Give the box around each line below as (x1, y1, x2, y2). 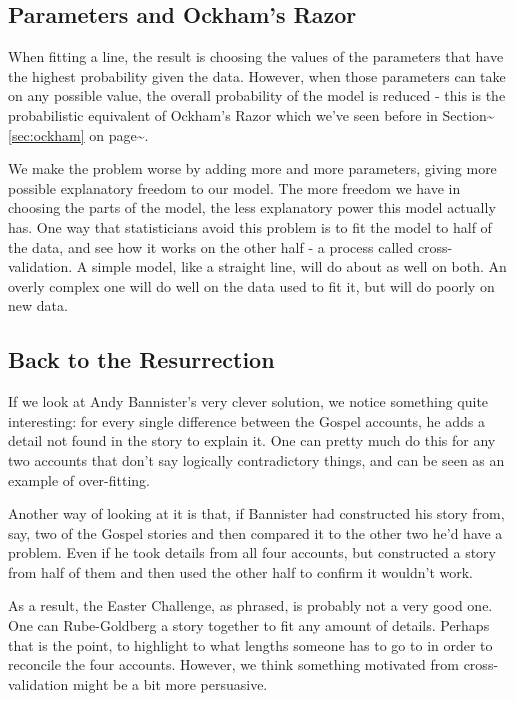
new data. (8, 295, 68, 316)
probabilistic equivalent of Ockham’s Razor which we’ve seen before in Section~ (8, 104, 495, 125)
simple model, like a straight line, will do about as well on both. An (92, 256, 507, 277)
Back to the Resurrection (8, 344, 275, 375)
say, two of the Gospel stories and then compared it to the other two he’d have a (8, 522, 503, 543)
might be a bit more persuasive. (72, 673, 268, 694)
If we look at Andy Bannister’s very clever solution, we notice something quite (8, 391, 489, 412)
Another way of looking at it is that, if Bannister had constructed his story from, (8, 503, 505, 524)
